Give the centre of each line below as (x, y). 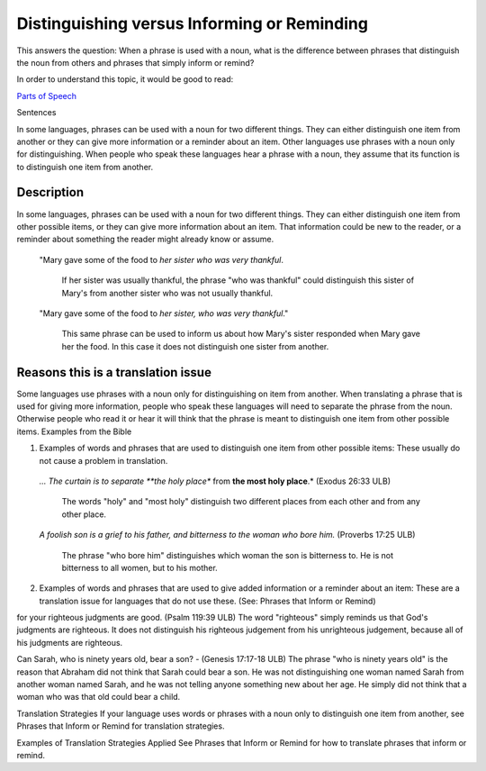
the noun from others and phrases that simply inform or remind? (135, 62)
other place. (84, 514)
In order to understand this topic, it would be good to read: (125, 79)
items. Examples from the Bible (74, 431)
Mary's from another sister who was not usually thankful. (167, 293)
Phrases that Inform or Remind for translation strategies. (121, 726)
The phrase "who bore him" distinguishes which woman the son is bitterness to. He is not (227, 555)
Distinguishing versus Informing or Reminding (193, 23)
